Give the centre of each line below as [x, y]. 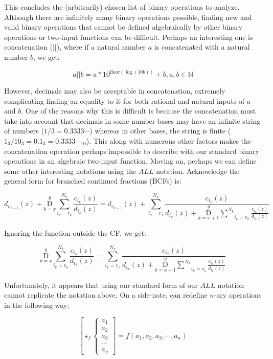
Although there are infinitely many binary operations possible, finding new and [128, 17]
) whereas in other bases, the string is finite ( [160, 131]
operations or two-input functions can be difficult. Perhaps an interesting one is [129, 37]
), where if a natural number [101, 47]
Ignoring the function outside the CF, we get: [75, 233]
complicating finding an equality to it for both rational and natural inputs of [124, 100]
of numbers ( [24, 131]
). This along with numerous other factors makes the [169, 140]
